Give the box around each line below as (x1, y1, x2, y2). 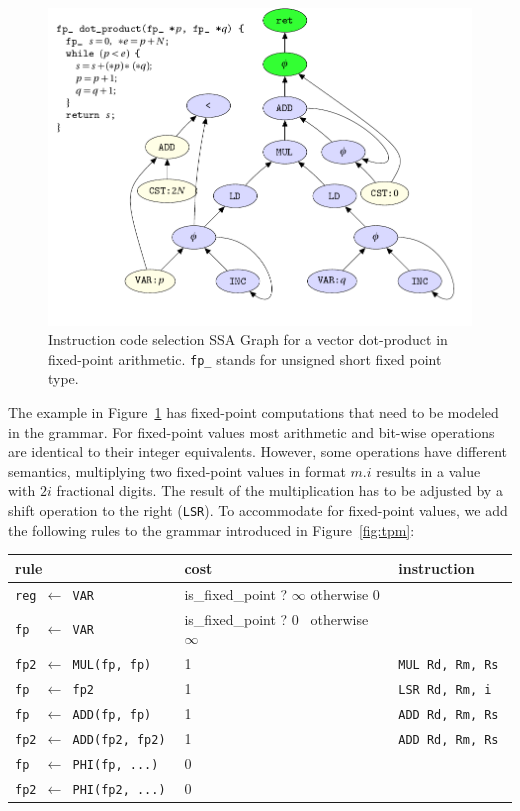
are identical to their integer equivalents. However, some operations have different (8, 441, 507, 462)
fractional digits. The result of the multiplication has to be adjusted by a (56, 480, 503, 501)
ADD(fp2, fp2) (72, 732, 166, 747)
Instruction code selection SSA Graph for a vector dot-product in (48, 329, 448, 350)
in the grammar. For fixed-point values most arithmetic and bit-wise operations (8, 421, 495, 442)
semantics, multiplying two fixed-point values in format (8, 460, 346, 481)
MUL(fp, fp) (72, 657, 152, 672)
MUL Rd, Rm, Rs (398, 657, 499, 672)
